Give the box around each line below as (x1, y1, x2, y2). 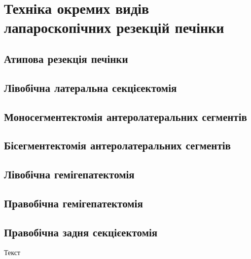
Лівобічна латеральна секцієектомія (4, 80, 177, 95)
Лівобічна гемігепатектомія (4, 167, 135, 182)
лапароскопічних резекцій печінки (4, 17, 224, 37)
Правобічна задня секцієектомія (4, 224, 158, 239)
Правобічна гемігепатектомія (4, 195, 143, 210)
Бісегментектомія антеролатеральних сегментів (4, 138, 231, 153)
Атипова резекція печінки (4, 51, 128, 66)
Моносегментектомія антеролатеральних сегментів (4, 109, 247, 124)
